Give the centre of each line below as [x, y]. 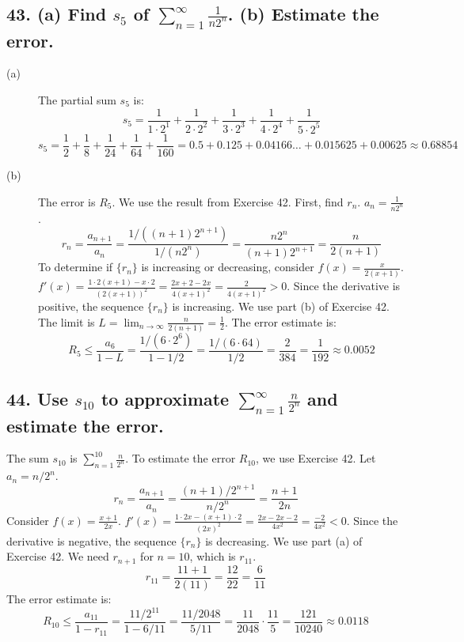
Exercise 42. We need [58, 556]
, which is [213, 556]
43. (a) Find [57, 14]
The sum [28, 458]
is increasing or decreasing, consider [228, 267]
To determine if [76, 267]
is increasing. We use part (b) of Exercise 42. [281, 306]
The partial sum [77, 99]
